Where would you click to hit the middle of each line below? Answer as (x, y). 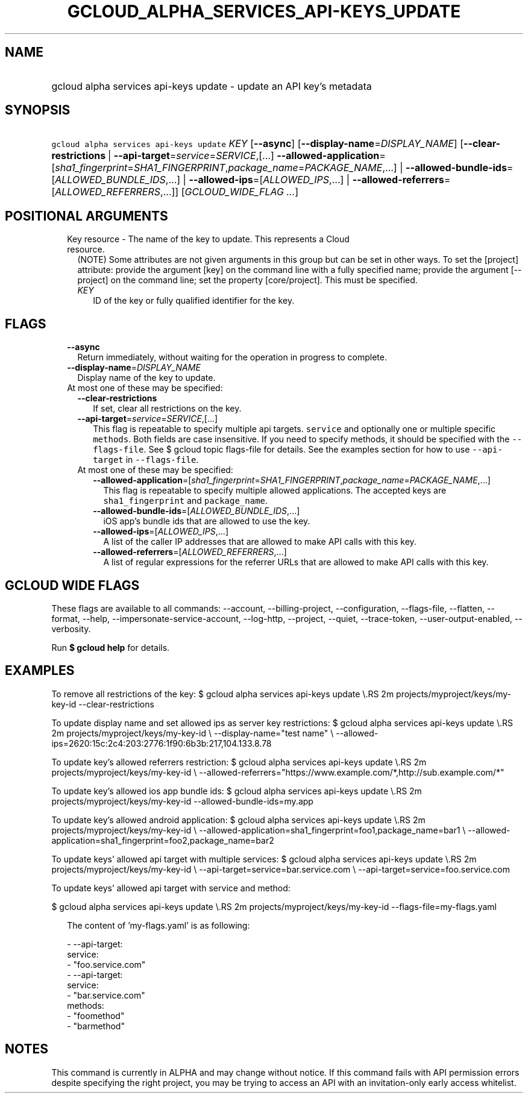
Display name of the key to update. (146, 378)
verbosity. (71, 629)
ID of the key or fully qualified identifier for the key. (194, 301)
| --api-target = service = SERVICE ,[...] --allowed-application (244, 156)
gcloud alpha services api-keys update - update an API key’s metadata (212, 86)
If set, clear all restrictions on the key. (167, 409)
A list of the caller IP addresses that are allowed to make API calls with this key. (260, 542)
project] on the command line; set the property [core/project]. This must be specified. (247, 280)
